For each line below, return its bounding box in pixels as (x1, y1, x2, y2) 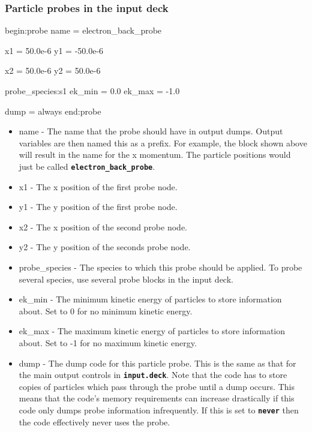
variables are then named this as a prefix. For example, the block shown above (19, 136, 307, 149)
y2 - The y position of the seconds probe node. (19, 241, 191, 253)
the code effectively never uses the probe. (19, 415, 170, 428)
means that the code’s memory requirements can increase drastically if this (19, 392, 295, 404)
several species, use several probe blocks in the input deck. (19, 272, 233, 285)
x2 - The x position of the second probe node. (19, 220, 187, 233)
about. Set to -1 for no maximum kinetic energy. (19, 336, 197, 349)
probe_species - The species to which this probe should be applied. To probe (19, 261, 302, 273)
